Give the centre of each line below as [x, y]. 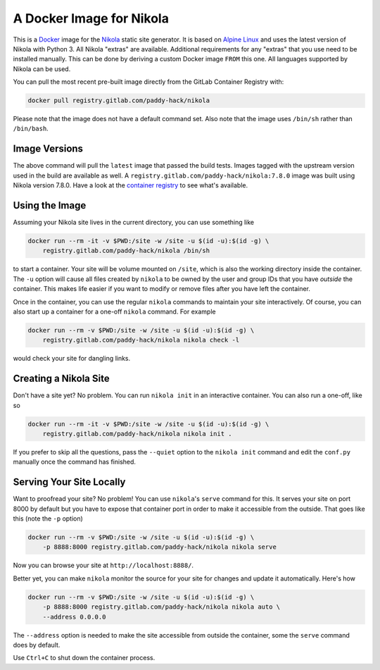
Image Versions [48, 149]
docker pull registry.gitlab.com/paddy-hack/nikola [119, 101]
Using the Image [50, 205]
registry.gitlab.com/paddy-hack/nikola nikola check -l [141, 340]
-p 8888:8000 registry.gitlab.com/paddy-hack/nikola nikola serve [160, 547]
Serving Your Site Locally [69, 482]
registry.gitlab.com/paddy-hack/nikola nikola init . [137, 434]
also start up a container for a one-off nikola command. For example [114, 311]
